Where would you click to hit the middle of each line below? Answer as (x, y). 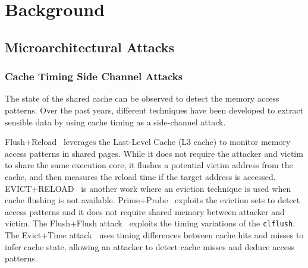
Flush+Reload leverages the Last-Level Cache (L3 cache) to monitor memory (148, 142)
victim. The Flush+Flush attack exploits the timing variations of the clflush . (150, 223)
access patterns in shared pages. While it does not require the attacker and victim (154, 153)
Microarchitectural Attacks (90, 47)
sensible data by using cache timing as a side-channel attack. (115, 122)
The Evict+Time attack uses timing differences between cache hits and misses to (154, 234)
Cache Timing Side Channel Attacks (94, 76)
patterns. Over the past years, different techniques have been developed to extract (154, 110)
